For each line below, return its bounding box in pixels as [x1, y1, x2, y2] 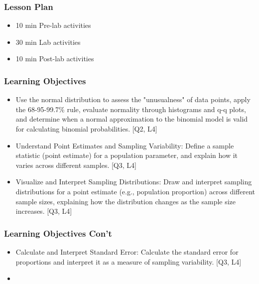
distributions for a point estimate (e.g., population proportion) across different [15, 186, 255, 196]
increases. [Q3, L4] [15, 206, 72, 216]
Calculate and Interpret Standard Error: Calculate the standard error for [15, 246, 239, 257]
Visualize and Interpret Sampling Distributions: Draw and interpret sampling [15, 176, 252, 187]
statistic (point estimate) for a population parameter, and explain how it [15, 150, 238, 160]
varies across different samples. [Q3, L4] [15, 159, 136, 170]
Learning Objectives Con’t [4, 227, 112, 239]
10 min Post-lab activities [15, 53, 94, 64]
